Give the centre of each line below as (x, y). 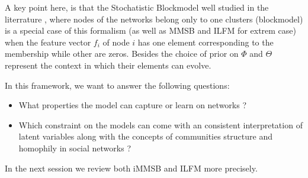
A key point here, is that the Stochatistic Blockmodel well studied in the (137, 7)
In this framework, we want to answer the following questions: (117, 85)
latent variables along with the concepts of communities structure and (145, 136)
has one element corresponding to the (206, 42)
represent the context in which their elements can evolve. (108, 65)
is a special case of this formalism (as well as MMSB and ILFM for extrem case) (151, 30)
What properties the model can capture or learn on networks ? (133, 105)
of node (116, 42)
